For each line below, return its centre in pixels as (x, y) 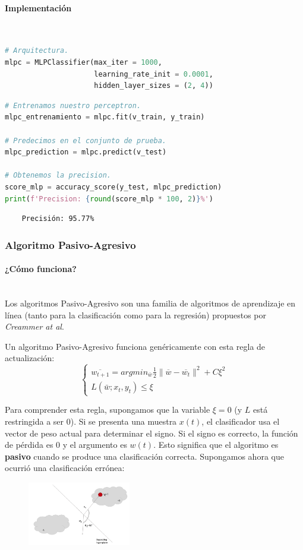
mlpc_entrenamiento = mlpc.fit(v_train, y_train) (105, 117)
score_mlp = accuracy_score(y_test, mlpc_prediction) (113, 187)
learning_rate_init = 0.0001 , (154, 74)
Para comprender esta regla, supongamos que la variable (108, 410)
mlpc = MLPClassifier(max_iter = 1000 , (83, 62)
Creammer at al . (34, 326)
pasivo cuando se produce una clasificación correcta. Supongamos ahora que (144, 456)
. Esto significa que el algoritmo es (216, 445)
